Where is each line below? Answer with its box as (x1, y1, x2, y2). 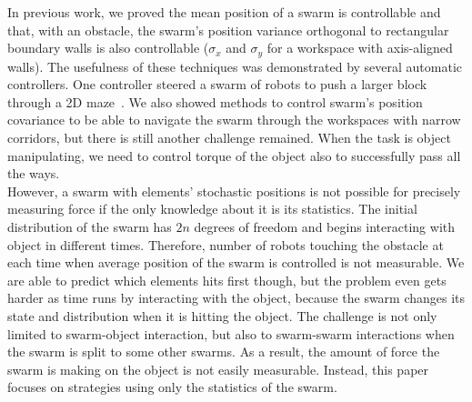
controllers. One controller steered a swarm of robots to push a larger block (7, 75, 427, 94)
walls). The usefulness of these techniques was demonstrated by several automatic (7, 56, 463, 75)
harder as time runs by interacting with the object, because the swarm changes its (7, 288, 466, 307)
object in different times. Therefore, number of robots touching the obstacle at (7, 235, 444, 254)
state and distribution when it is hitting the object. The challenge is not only (7, 306, 437, 325)
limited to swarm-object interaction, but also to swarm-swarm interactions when (7, 324, 455, 343)
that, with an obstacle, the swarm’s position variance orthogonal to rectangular (7, 20, 449, 39)
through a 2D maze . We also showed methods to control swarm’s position (7, 92, 423, 111)
